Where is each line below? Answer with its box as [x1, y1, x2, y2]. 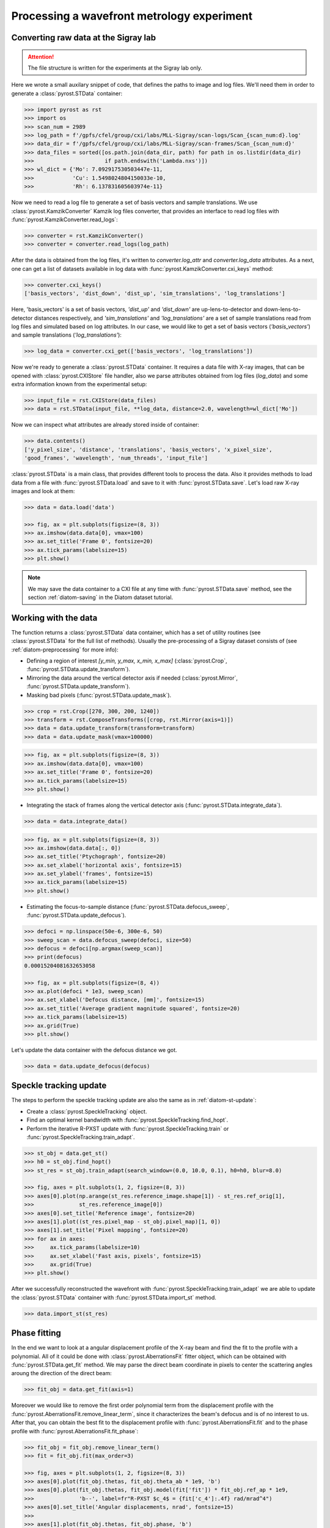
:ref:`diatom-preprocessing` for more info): [11, 645, 119, 653]
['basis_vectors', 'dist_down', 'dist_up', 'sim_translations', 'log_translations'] [24, 290, 285, 297]
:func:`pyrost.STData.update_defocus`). [26, 911, 127, 919]
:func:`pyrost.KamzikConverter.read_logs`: [11, 216, 119, 223]
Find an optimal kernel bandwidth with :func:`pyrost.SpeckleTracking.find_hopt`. [26, 1116, 229, 1124]
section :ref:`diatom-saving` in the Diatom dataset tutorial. [28, 593, 174, 601]
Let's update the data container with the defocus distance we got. [11, 1046, 177, 1054]
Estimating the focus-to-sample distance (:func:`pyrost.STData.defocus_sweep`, [26, 903, 229, 910]
